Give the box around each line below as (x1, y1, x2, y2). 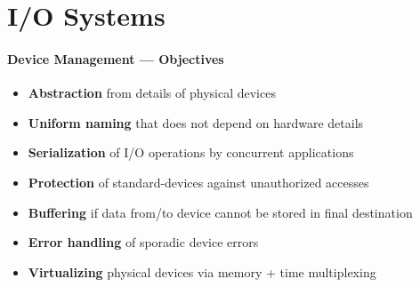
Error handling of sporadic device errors (28, 233, 259, 251)
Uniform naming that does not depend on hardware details (28, 113, 364, 132)
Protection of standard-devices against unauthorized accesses (28, 172, 369, 191)
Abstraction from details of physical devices (28, 84, 276, 102)
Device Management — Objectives (7, 49, 224, 68)
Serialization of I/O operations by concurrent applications (28, 143, 354, 162)
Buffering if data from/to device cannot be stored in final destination (28, 203, 413, 221)
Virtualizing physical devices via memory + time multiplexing (28, 262, 376, 281)
